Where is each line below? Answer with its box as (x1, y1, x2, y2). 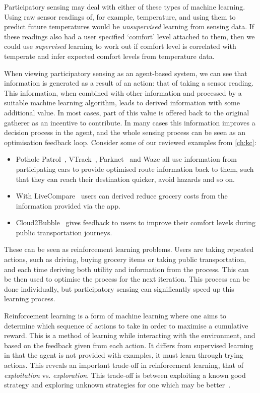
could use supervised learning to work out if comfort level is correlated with (4, 41, 236, 51)
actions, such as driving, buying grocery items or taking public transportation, (4, 254, 246, 265)
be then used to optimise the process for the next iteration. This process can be (4, 274, 250, 284)
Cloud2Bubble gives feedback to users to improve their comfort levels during (16, 217, 255, 228)
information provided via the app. (16, 200, 120, 211)
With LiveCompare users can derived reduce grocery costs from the (16, 190, 228, 201)
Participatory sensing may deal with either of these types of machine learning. (4, 2, 245, 12)
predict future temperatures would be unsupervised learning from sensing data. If (4, 21, 254, 32)
